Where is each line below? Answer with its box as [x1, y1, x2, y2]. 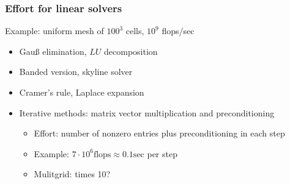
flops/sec [162, 24, 195, 37]
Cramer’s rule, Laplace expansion [19, 86, 144, 98]
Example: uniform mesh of [5, 24, 104, 37]
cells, [125, 24, 144, 37]
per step [147, 147, 177, 160]
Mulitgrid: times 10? [34, 168, 111, 180]
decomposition [104, 44, 158, 57]
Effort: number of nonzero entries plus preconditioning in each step [34, 127, 285, 140]
